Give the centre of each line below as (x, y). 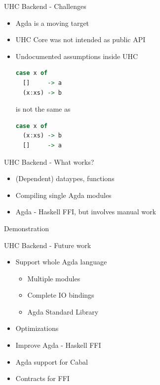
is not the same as (43, 109)
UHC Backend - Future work (48, 245)
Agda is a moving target (52, 23)
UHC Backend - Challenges (45, 6)
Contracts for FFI (42, 378)
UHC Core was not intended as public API (80, 39)
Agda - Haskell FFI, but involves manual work (86, 212)
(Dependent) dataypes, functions (65, 178)
